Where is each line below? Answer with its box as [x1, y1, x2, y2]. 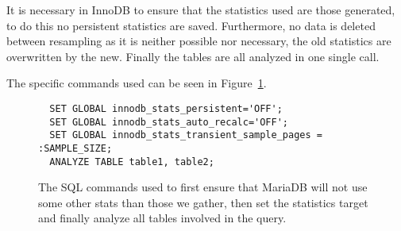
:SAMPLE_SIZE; [38, 142, 113, 154]
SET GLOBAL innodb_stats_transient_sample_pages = [49, 129, 322, 141]
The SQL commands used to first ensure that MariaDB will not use [38, 179, 368, 195]
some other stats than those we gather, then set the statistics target [38, 194, 368, 210]
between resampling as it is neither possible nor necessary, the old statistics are [6, 33, 391, 49]
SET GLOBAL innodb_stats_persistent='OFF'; [49, 102, 283, 114]
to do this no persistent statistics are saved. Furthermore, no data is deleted [6, 17, 376, 33]
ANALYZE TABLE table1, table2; [49, 156, 214, 167]
